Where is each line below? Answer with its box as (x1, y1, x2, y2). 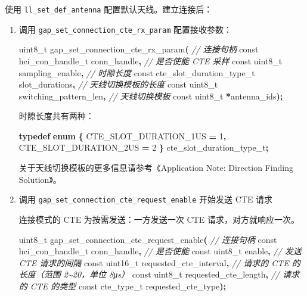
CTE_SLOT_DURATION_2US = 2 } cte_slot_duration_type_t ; (18, 141, 269, 154)
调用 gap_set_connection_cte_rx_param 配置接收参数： (18, 23, 232, 35)
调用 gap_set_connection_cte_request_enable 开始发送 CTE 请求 (18, 193, 273, 205)
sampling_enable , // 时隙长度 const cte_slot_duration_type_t (18, 66, 255, 79)
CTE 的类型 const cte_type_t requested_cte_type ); (30, 279, 227, 292)
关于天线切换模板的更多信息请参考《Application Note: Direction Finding (18, 161, 293, 174)
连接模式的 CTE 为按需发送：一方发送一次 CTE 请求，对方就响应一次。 (18, 213, 299, 225)
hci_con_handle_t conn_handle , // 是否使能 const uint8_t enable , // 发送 (18, 245, 302, 257)
